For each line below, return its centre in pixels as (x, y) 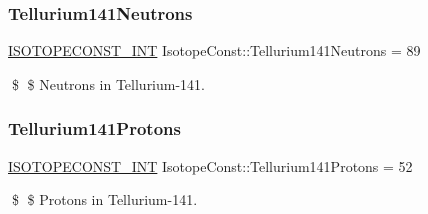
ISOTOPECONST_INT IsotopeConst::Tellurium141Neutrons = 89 (214, 50)
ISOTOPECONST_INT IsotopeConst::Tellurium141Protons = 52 (210, 165)
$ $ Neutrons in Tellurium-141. (108, 83)
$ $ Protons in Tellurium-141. (104, 199)
